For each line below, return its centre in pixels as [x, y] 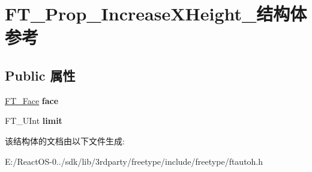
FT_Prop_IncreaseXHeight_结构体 [156, 14]
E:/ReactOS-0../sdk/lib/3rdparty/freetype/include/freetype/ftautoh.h [134, 161]
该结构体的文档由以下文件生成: [65, 140]
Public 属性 [40, 75]
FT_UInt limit [34, 121]
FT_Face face [32, 100]
